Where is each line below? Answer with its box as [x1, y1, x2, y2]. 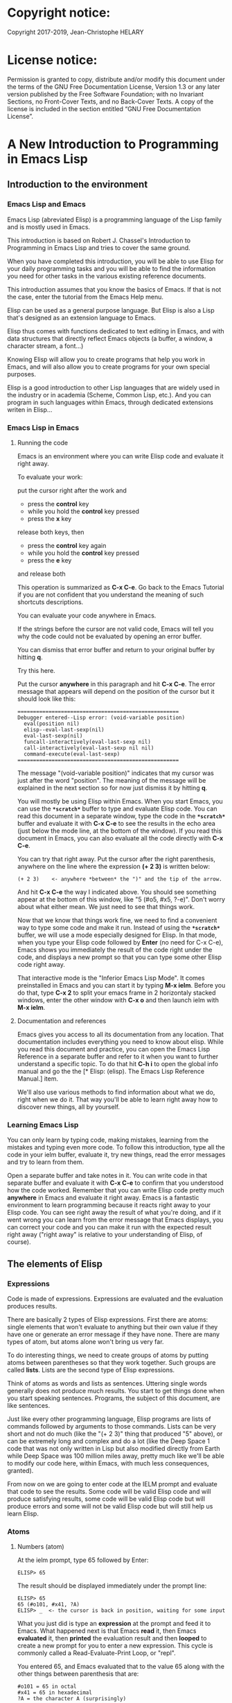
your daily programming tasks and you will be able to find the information [7, 264, 216, 272]
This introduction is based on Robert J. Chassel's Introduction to [7, 236, 191, 244]
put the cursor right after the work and [17, 486, 127, 495]
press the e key [27, 556, 72, 565]
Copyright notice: [7, 5, 111, 21]
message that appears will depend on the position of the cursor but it [17, 688, 215, 696]
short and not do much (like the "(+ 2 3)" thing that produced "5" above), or [7, 1429, 223, 1438]
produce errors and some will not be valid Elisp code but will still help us [7, 1502, 213, 1511]
